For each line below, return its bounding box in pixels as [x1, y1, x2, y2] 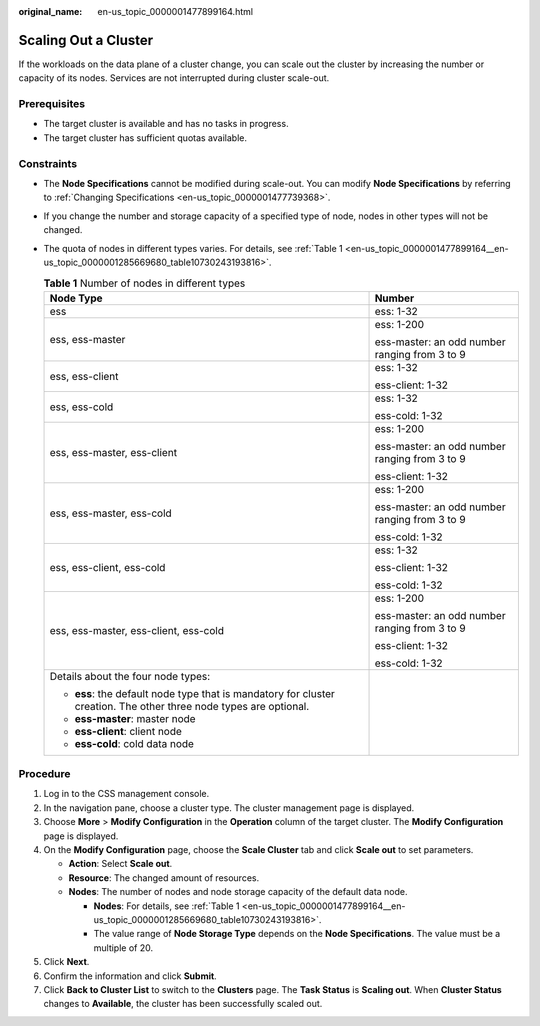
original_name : [18, 6, 83, 17]
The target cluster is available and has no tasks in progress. [43, 118, 289, 130]
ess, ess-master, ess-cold [49, 506, 172, 520]
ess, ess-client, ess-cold [49, 560, 166, 574]
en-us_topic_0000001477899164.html [97, 6, 254, 17]
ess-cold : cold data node [74, 736, 195, 750]
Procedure [18, 767, 71, 781]
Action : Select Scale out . [68, 858, 173, 870]
